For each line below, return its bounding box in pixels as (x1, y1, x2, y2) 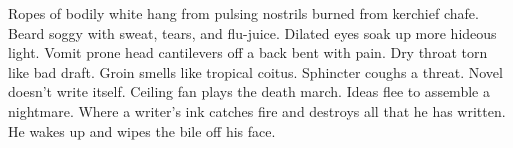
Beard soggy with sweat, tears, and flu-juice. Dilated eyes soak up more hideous (8, 22, 497, 43)
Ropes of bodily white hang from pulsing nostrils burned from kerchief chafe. (8, 3, 479, 23)
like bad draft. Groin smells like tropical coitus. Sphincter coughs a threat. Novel (8, 61, 503, 82)
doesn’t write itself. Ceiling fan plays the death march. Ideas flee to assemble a (8, 81, 490, 102)
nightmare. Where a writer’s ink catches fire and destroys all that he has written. (8, 100, 506, 121)
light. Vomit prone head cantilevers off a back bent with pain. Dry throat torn (8, 42, 488, 63)
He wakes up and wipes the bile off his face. (8, 120, 276, 141)
